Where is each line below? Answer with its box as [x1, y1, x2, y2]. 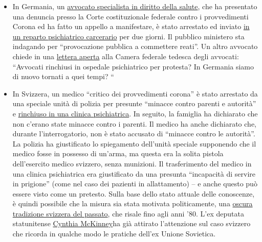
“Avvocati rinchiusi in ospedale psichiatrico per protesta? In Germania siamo [12, 61, 254, 71]
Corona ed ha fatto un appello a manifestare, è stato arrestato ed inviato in [12, 21, 250, 32]
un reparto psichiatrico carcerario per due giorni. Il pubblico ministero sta [12, 31, 245, 41]
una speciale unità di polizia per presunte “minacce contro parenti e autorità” [12, 98, 256, 109]
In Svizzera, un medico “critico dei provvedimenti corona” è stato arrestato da [12, 88, 258, 99]
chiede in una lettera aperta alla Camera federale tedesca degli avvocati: [12, 51, 239, 61]
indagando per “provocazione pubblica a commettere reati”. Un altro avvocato [12, 41, 258, 52]
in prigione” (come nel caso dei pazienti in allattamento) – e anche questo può [12, 178, 257, 189]
